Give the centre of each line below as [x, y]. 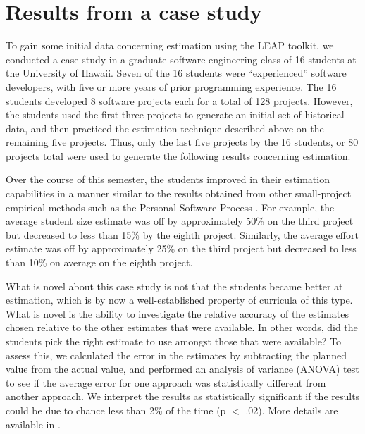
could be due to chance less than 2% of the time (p [116, 410]
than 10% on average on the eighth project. [99, 262]
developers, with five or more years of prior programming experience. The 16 [171, 86]
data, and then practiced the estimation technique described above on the [165, 128]
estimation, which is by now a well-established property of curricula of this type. [179, 300]
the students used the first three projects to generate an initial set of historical [175, 114]
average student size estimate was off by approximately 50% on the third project [180, 221]
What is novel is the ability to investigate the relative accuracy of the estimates [177, 313]
